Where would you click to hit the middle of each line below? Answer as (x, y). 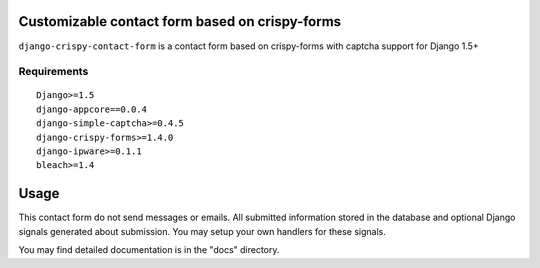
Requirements (53, 72)
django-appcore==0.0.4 (92, 109)
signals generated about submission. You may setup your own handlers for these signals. (202, 231)
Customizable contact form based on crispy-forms (180, 21)
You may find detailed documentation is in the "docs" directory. (149, 250)
